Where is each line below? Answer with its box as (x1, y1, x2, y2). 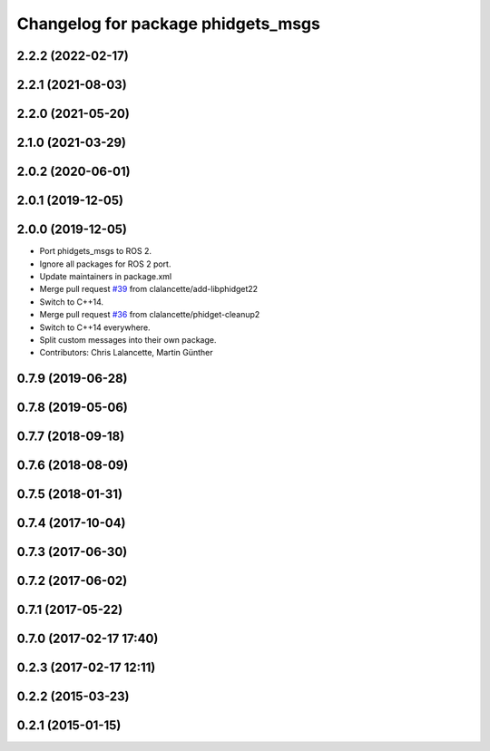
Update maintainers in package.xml (39, 270, 172, 281)
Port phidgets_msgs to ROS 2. (39, 246, 152, 257)
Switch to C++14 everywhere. (39, 322, 151, 333)
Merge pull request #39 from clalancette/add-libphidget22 (39, 284, 259, 295)
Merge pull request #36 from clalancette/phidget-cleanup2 (39, 309, 260, 320)
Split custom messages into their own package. (39, 334, 217, 345)
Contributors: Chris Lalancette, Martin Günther (39, 347, 213, 358)
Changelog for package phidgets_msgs (16, 14, 321, 34)
